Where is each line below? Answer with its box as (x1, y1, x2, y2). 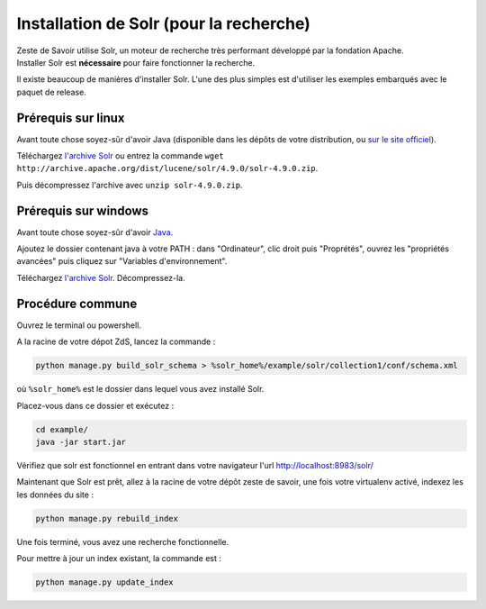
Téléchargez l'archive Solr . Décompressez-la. (16, 272, 185, 283)
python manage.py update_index (35, 577, 175, 587)
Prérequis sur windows (16, 203, 148, 218)
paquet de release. (16, 86, 87, 97)
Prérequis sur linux (16, 110, 125, 125)
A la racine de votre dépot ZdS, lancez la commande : (16, 336, 216, 347)
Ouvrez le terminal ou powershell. (16, 320, 141, 331)
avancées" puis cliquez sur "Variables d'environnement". (16, 256, 228, 267)
